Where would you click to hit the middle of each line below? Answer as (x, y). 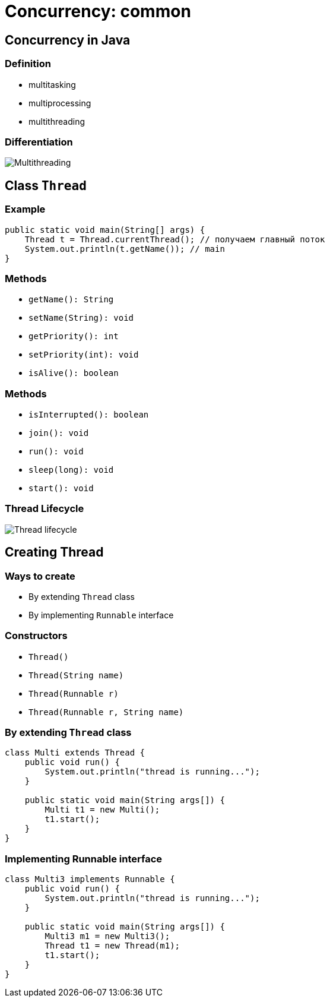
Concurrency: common (98, 11)
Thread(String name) (76, 675)
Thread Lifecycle (45, 509)
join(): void (59, 433)
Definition (28, 64)
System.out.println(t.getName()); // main (125, 249)
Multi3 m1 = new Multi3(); (107, 936)
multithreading (57, 121)
